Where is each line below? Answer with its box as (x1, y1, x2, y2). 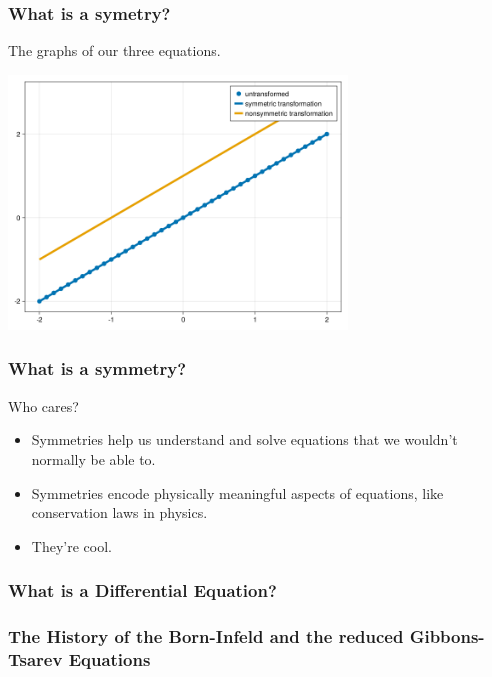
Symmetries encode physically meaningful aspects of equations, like (31, 482, 444, 503)
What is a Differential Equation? (8, 578, 277, 603)
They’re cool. (31, 535, 112, 556)
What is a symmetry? (8, 356, 187, 381)
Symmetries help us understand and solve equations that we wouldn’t (31, 429, 458, 450)
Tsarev (8, 646, 63, 671)
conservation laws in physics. (31, 502, 208, 523)
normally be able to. (31, 448, 156, 469)
